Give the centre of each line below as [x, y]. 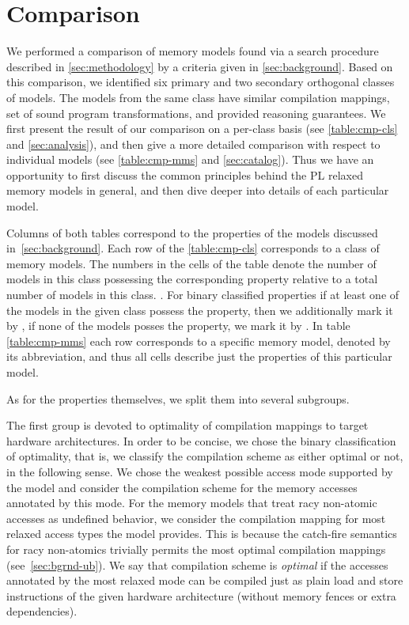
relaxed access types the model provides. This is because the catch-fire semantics [202, 534]
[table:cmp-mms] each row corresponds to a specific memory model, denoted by [199, 341]
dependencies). [42, 611]
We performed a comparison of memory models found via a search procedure [193, 51]
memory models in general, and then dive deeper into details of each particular [198, 190]
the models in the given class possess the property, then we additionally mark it [200, 310]
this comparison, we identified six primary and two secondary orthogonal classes [201, 82]
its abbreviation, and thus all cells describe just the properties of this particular [199, 356]
